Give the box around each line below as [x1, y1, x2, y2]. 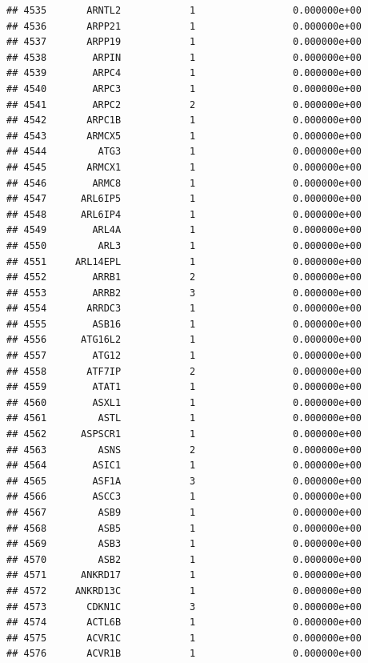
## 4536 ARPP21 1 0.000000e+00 [6, 20, 362, 32]
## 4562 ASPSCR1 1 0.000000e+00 [6, 428, 362, 440]
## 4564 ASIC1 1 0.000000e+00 [6, 460, 362, 472]
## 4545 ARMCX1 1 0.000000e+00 [6, 161, 362, 173]
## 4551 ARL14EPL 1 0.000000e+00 [6, 255, 362, 267]
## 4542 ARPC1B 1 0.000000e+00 [6, 115, 362, 127]
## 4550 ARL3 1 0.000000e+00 [6, 239, 362, 251]
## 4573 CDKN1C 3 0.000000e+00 [6, 601, 362, 613]
